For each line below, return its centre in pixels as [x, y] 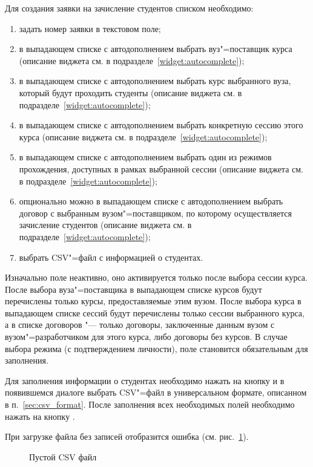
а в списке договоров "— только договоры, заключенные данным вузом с [140, 325]
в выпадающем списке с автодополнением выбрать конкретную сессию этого [161, 125]
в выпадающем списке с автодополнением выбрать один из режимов [145, 157]
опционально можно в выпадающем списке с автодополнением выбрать [151, 201]
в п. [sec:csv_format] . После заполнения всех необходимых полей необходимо [150, 404]
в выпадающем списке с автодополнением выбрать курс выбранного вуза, [155, 81]
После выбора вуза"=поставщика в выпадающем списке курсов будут [133, 289]
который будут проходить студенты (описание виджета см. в [130, 92]
